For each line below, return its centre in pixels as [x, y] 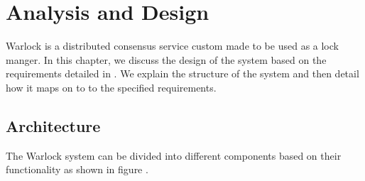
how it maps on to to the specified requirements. [111, 87]
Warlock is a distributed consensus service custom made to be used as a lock [172, 46]
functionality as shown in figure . [77, 169]
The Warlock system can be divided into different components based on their [174, 155]
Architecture [53, 125]
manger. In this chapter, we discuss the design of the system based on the [166, 59]
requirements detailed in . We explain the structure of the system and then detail [182, 73]
